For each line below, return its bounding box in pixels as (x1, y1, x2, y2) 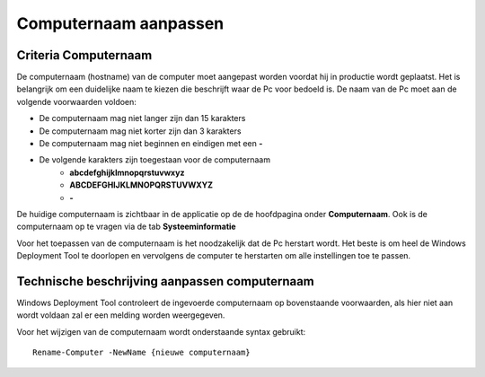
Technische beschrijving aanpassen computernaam (16, 274, 314, 289)
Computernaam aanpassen (16, 13, 225, 33)
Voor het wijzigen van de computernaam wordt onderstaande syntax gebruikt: (16, 326, 306, 337)
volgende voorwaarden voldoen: (16, 96, 137, 107)
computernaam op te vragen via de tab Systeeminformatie (16, 221, 237, 232)
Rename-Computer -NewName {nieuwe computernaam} (32, 347, 251, 358)
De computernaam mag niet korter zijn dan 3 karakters (39, 126, 242, 136)
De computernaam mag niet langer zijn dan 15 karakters (39, 113, 246, 124)
